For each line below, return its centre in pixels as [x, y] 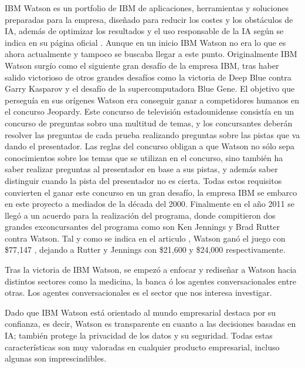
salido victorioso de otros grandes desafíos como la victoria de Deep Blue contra [148, 77]
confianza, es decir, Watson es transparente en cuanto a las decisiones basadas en [150, 324]
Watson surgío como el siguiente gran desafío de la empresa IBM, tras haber [142, 65]
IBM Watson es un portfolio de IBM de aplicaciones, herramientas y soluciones [147, 8]
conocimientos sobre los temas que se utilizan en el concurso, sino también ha [144, 157]
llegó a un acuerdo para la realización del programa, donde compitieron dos [140, 215]
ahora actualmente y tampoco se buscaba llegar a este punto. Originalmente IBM [151, 54]
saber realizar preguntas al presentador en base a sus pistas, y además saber [141, 169]
